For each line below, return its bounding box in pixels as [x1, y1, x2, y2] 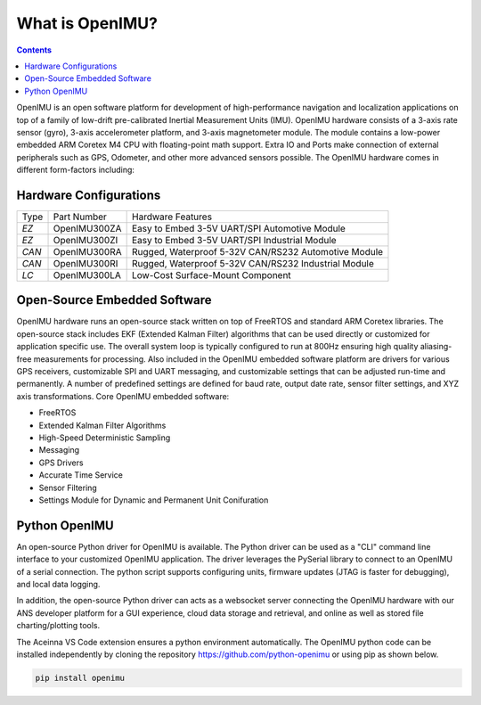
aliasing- [420, 341, 452, 352]
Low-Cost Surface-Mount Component [132, 268, 291, 281]
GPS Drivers [38, 457, 84, 468]
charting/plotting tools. [16, 620, 101, 631]
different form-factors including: [16, 165, 135, 176]
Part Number [53, 210, 107, 223]
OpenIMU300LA [53, 268, 122, 281]
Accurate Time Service [38, 470, 124, 480]
